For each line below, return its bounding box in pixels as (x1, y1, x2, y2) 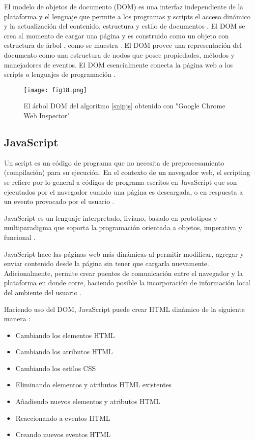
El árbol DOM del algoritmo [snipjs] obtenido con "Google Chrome (24, 101, 226, 111)
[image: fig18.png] (24, 86, 87, 94)
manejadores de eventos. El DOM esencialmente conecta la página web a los (4, 59, 233, 69)
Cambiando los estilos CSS (15, 363, 96, 373)
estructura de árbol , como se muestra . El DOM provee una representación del (4, 40, 242, 50)
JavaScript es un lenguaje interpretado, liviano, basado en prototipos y (4, 212, 217, 223)
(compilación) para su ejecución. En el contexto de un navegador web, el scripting (4, 167, 250, 177)
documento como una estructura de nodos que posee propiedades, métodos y (4, 49, 235, 60)
